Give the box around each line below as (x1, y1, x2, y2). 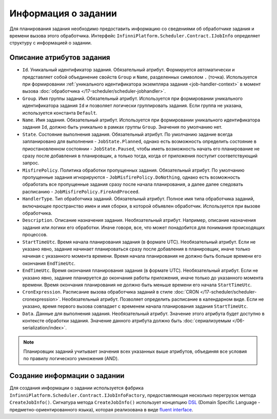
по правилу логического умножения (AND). (23, 355, 119, 362)
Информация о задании (9, 8, 117, 19)
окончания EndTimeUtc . (22, 260, 75, 266)
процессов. (22, 232, 48, 238)
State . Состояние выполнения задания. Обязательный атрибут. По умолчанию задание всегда (22, 131, 233, 137)
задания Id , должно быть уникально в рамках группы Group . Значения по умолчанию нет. (22, 124, 223, 130)
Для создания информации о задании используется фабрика (9, 385, 144, 391)
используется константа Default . (22, 110, 97, 116)
